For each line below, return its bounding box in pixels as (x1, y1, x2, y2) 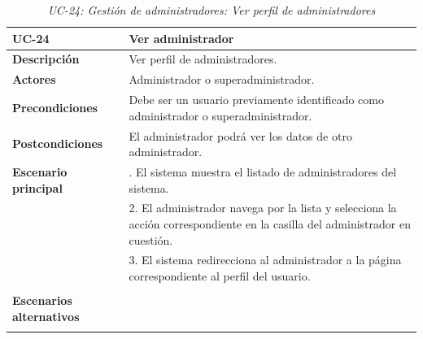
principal (12, 179, 63, 196)
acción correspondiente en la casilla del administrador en (129, 215, 411, 233)
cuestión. (129, 231, 173, 248)
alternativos (12, 307, 80, 324)
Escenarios (12, 292, 72, 309)
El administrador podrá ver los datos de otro (129, 127, 352, 144)
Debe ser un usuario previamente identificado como (129, 91, 384, 108)
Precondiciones (12, 98, 98, 115)
